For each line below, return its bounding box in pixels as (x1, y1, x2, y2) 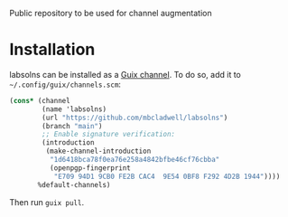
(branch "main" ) (42, 121, 103, 130)
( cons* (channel (9, 96, 70, 105)
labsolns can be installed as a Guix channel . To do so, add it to (9, 69, 242, 80)
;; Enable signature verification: (42, 130, 176, 139)
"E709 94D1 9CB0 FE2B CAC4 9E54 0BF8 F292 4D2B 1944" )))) (53, 172, 281, 181)
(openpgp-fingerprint (49, 163, 131, 173)
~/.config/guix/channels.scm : (9, 79, 122, 90)
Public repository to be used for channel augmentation (9, 8, 212, 18)
